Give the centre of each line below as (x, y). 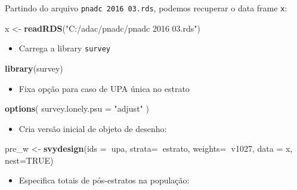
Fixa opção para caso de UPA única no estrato (104, 88)
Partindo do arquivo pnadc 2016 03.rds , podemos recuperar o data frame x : (146, 8)
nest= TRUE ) (29, 160)
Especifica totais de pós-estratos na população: (104, 180)
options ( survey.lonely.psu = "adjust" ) (77, 108)
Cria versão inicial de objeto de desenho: (93, 128)
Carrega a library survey (64, 48)
